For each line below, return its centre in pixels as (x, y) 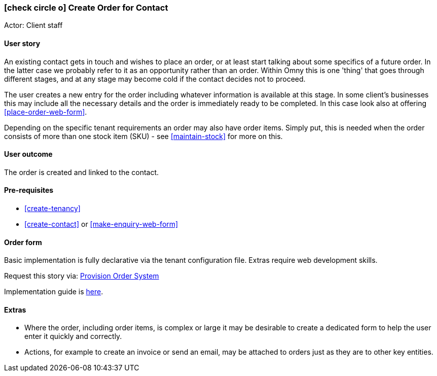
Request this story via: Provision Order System (82, 276)
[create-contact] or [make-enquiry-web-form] (101, 224)
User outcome (28, 154)
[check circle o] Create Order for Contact (86, 8)
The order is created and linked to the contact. (82, 172)
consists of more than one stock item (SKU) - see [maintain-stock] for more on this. (143, 136)
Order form (23, 242)
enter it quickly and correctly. (73, 336)
